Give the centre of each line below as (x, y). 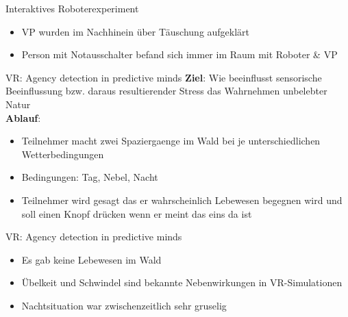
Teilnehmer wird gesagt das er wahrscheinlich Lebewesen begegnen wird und (182, 200)
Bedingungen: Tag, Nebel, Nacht (90, 177)
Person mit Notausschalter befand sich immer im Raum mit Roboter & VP (179, 54)
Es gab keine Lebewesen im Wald (91, 259)
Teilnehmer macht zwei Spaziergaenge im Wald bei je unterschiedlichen (171, 141)
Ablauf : (23, 117)
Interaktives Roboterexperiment (72, 8)
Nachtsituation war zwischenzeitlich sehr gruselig (124, 305)
